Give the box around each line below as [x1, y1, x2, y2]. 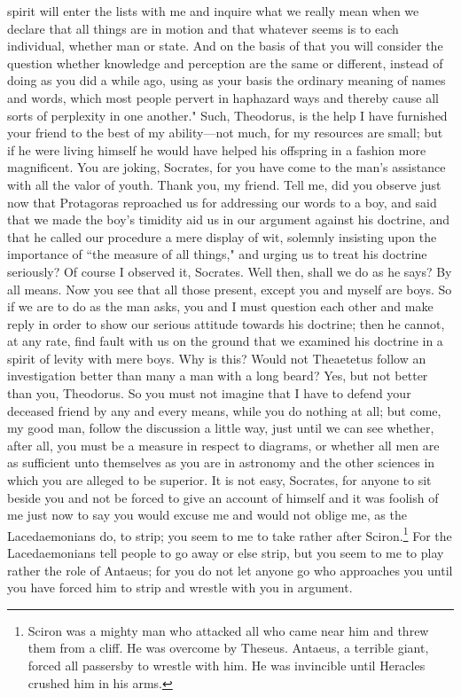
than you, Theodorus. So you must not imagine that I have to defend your [7, 384, 411, 403]
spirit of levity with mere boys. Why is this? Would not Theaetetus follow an [7, 348, 426, 367]
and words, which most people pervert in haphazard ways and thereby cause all [7, 88, 440, 106]
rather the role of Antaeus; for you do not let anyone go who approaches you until [7, 560, 453, 579]
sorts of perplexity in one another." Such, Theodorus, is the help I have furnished [7, 106, 448, 124]
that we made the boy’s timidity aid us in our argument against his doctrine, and [7, 210, 449, 229]
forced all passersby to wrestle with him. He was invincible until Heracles [27, 656, 426, 675]
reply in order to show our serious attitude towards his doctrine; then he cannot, [7, 314, 445, 333]
